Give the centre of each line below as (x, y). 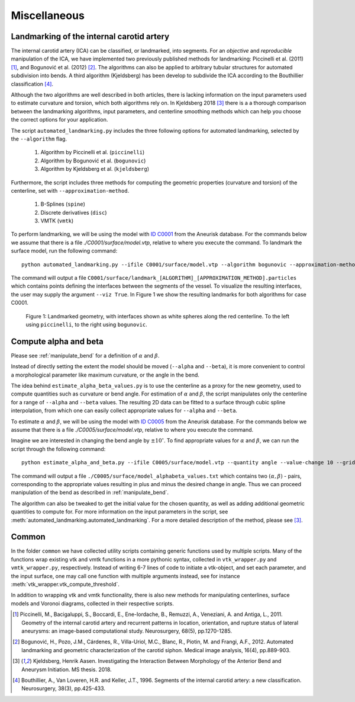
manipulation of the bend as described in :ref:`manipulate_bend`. (90, 493)
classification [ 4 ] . (32, 84)
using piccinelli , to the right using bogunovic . (86, 324)
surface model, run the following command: (64, 251)
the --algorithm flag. (39, 139)
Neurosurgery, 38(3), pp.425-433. (64, 688)
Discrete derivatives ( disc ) (74, 212)
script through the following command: (58, 449)
